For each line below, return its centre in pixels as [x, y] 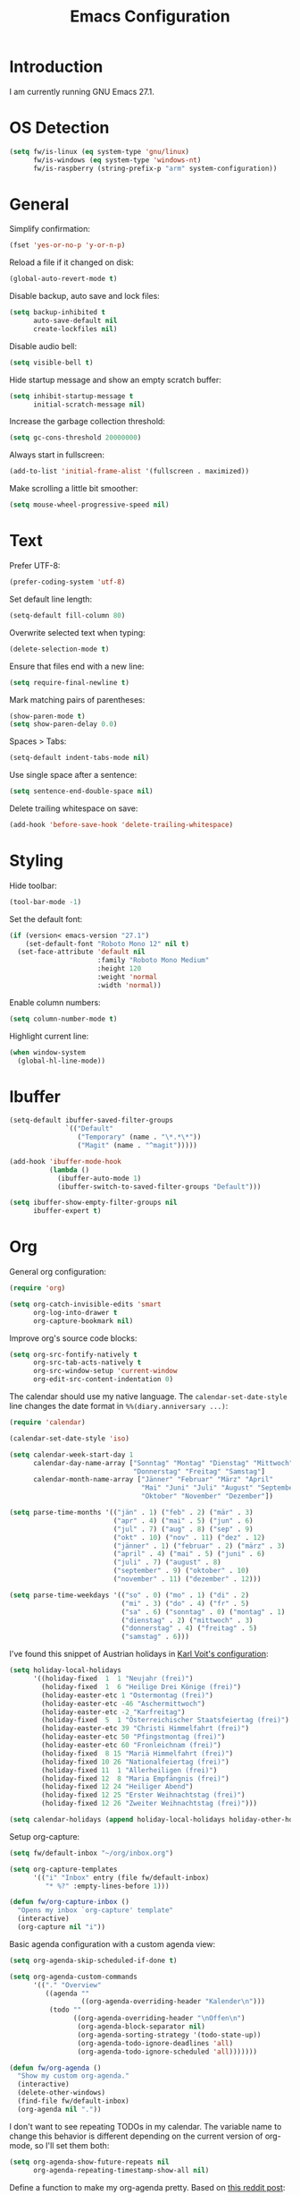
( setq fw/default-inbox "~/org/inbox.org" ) [92, 1853]
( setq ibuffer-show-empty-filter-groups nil [93, 1203]
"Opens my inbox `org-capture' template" [96, 1910]
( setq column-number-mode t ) [63, 1019]
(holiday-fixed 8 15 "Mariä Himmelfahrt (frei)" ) [137, 1753]
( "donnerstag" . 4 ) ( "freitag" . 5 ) [189, 1628]
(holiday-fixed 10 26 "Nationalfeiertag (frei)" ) [135, 1762]
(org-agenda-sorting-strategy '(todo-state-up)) [169, 2035]
